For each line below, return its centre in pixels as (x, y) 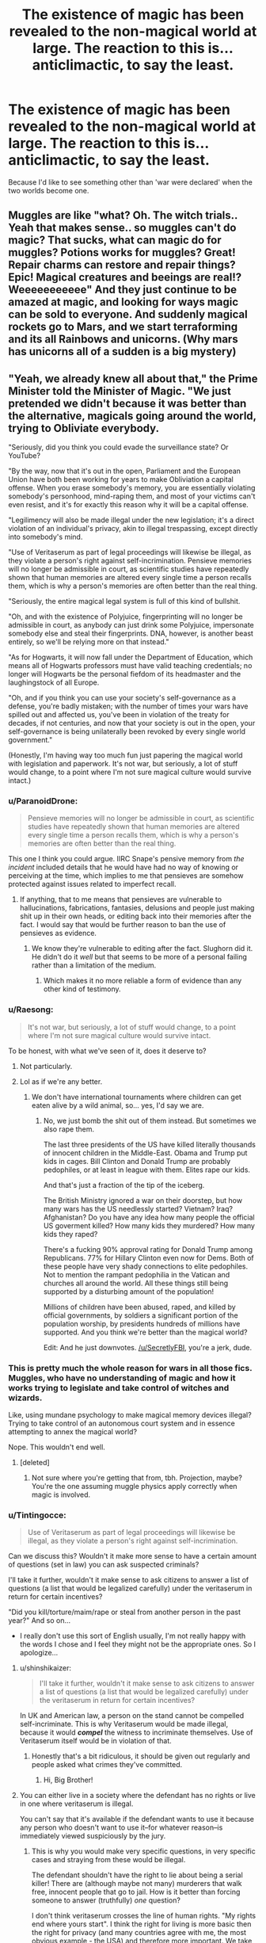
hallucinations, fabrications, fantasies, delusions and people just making (137, 908)
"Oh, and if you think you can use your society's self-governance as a (122, 698)
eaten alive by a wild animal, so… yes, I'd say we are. (118, 1105)
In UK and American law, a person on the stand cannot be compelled (131, 1716)
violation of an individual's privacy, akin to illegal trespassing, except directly (133, 529)
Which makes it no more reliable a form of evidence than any (142, 981)
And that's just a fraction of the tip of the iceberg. (124, 1185)
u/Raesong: (31, 1010)
